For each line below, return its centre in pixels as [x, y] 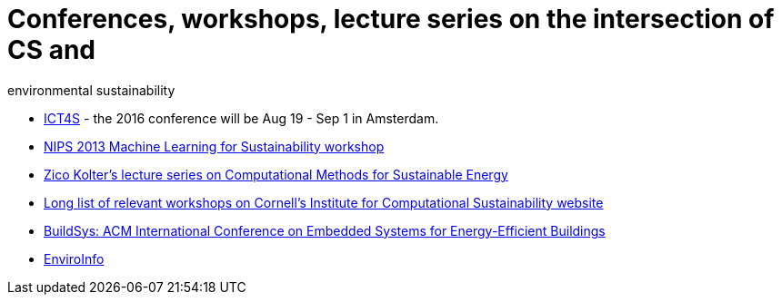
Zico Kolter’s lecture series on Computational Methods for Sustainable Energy [276, 174]
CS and [52, 50]
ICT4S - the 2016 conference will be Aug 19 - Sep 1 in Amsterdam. [241, 118]
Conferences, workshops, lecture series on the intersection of [391, 19]
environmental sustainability [91, 90]
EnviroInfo [74, 258]
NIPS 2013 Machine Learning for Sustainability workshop [214, 146]
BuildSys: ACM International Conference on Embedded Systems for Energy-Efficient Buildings [325, 230]
